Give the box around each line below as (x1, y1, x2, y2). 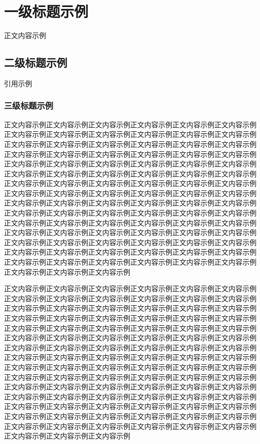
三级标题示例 (4, 99, 54, 112)
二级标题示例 (4, 55, 67, 70)
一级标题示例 (4, 1, 89, 22)
